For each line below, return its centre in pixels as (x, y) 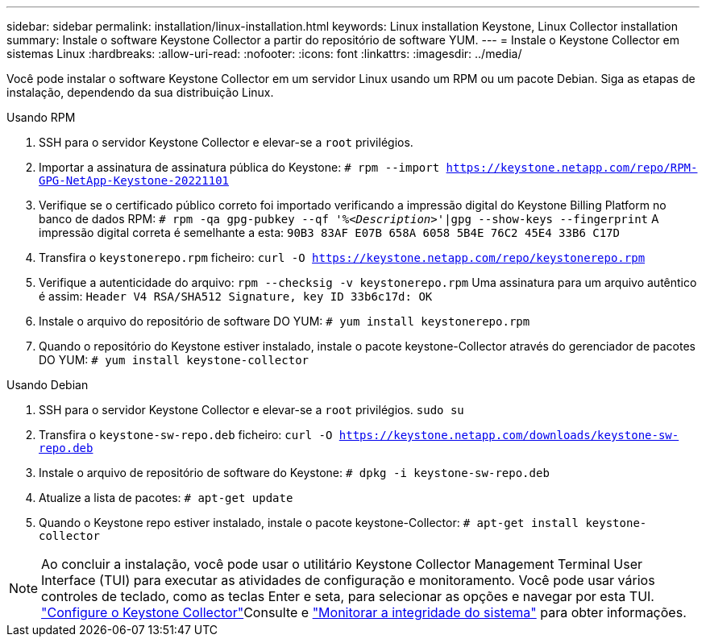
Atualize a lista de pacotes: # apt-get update (166, 498)
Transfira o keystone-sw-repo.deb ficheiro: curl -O (186, 435)
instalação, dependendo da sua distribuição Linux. (140, 92)
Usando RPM (41, 117)
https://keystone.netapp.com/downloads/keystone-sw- (509, 435)
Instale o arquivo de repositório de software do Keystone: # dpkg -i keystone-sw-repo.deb (294, 473)
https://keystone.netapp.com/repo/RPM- (572, 168)
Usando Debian (48, 385)
